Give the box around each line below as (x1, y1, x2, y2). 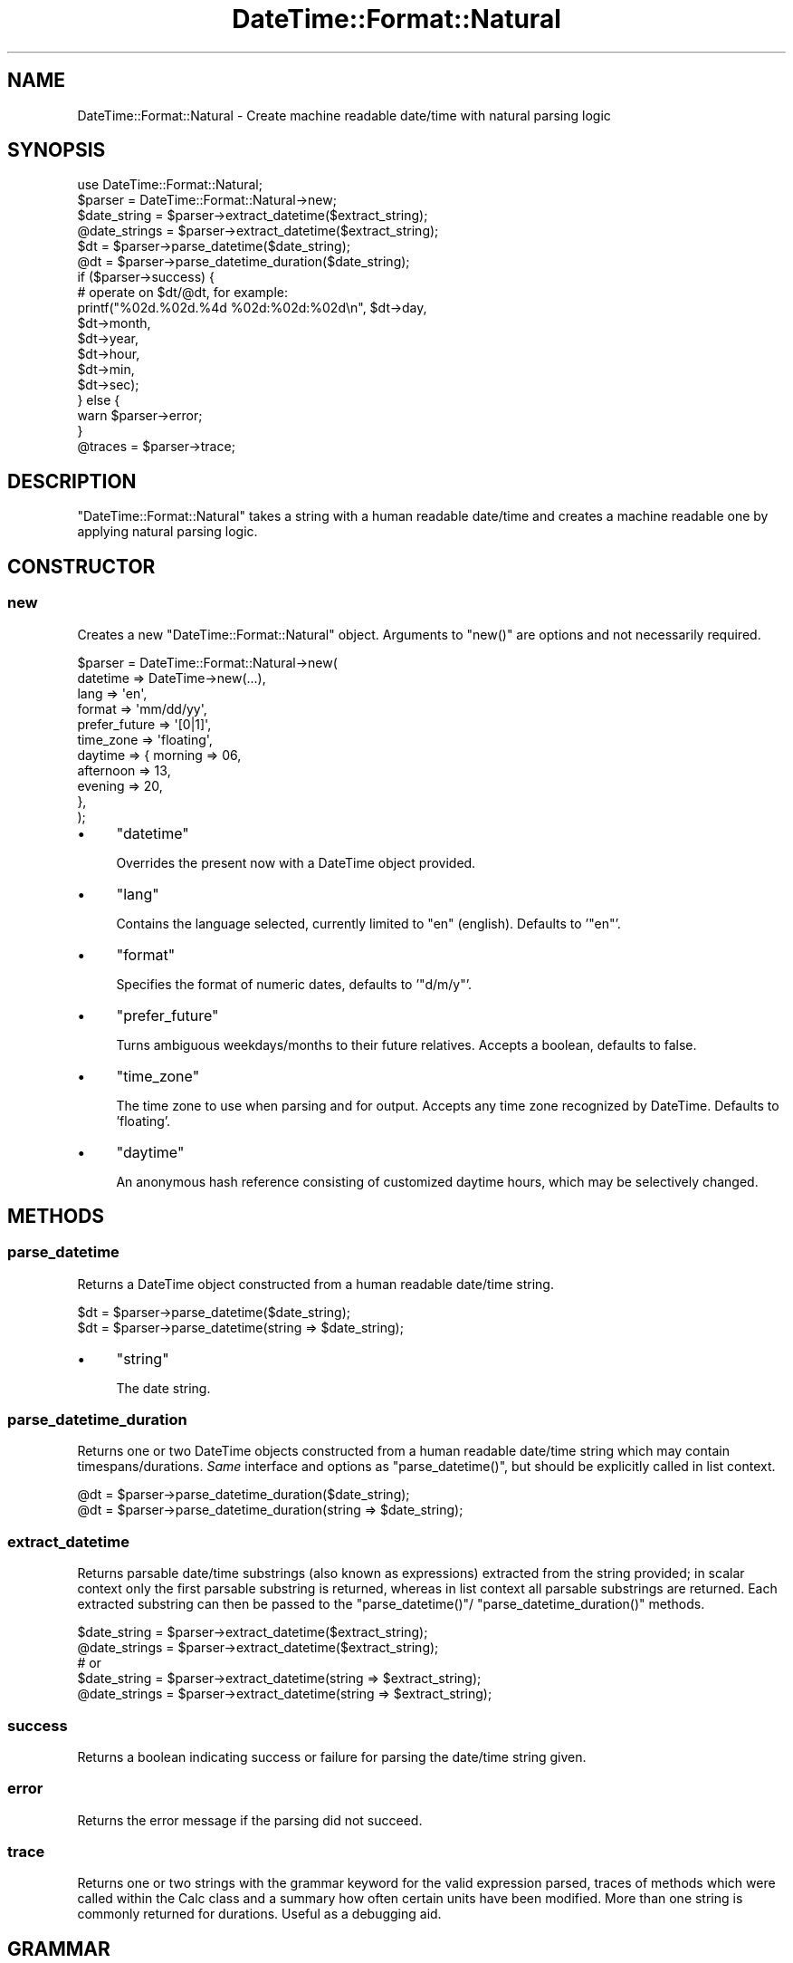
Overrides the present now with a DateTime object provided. (116, 854, 476, 871)
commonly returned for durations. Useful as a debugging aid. (77, 1906, 442, 1922)
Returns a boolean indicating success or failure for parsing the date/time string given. (77, 1748, 587, 1765)
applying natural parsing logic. (77, 524, 258, 540)
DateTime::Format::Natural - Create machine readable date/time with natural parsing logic (77, 107, 611, 123)
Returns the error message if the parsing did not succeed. (77, 1812, 423, 1828)
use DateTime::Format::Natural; (77, 177, 263, 193)
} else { (77, 392, 120, 409)
